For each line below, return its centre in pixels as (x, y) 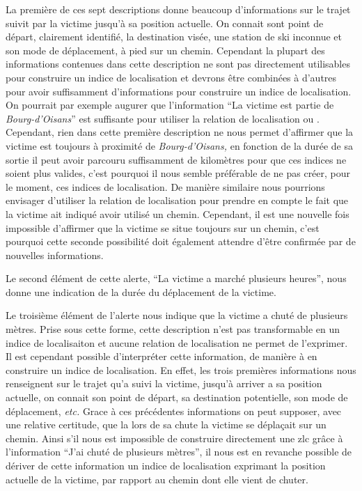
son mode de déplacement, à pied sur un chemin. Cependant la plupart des (165, 50)
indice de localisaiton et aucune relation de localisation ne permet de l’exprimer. (177, 342)
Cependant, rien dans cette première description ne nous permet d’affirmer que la (180, 132)
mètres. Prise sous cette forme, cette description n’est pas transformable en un (173, 329)
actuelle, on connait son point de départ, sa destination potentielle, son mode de (177, 397)
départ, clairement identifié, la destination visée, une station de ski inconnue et (174, 37)
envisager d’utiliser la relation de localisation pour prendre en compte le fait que (177, 200)
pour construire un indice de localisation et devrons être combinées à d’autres (171, 77)
